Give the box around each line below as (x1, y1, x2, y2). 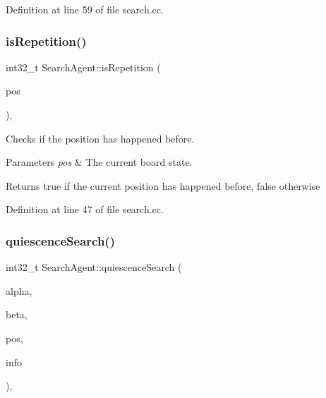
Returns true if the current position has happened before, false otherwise (6, 178, 320, 193)
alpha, (6, 283, 32, 298)
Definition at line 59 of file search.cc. (6, 2, 164, 16)
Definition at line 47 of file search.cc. (6, 202, 164, 217)
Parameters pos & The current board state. (6, 155, 193, 169)
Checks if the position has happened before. (6, 131, 195, 145)
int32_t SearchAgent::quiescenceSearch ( (6, 260, 182, 275)
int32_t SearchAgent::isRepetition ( (6, 59, 161, 74)
